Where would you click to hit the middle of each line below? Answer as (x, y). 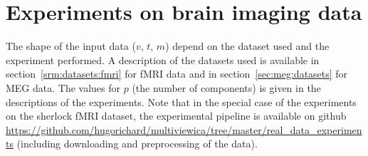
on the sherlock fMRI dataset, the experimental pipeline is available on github (176, 116)
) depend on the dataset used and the (247, 46)
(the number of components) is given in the (226, 87)
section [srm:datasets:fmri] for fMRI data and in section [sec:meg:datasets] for (177, 74)
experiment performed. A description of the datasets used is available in (163, 59)
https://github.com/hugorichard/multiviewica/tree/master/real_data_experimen (184, 129)
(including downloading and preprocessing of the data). (137, 144)
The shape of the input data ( (71, 46)
